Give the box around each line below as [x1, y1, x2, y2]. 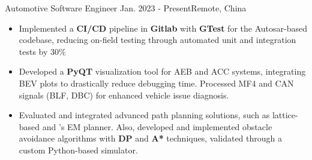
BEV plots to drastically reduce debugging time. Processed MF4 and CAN [19, 76, 294, 89]
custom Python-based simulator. [19, 143, 138, 156]
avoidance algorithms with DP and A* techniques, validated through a [19, 132, 282, 144]
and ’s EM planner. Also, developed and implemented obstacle [42, 120, 272, 133]
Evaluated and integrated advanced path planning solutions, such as [19, 109, 270, 121]
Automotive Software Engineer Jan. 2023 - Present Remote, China [5, 2, 247, 14]
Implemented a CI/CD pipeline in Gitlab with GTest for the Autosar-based [19, 21, 307, 34]
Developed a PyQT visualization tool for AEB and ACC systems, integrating [19, 65, 306, 78]
